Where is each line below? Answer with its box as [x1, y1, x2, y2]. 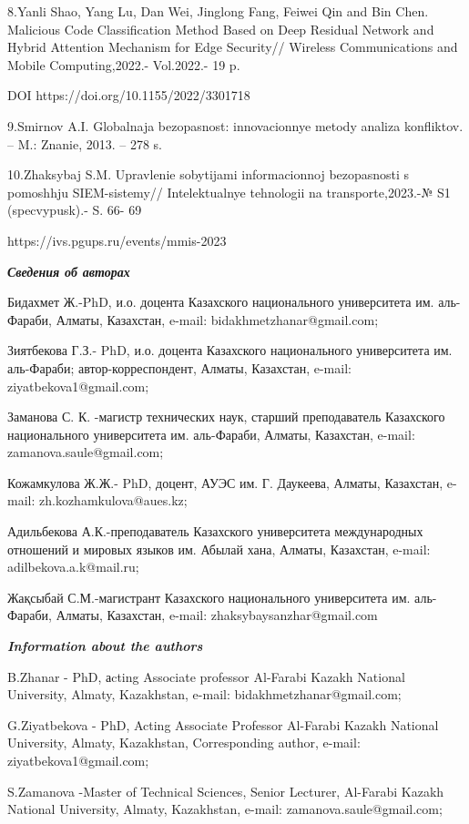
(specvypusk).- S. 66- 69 [7, 200, 142, 219]
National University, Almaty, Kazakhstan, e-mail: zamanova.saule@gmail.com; [7, 799, 443, 819]
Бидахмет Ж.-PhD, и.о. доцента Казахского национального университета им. [7, 292, 434, 311]
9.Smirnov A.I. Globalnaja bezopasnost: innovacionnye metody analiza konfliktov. [7, 116, 464, 135]
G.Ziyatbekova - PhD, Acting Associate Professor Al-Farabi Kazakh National [7, 715, 439, 734]
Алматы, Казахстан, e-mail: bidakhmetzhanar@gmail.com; [56, 310, 379, 329]
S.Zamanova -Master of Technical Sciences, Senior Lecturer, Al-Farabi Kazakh [7, 781, 444, 800]
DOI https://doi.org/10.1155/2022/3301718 [7, 86, 250, 105]
